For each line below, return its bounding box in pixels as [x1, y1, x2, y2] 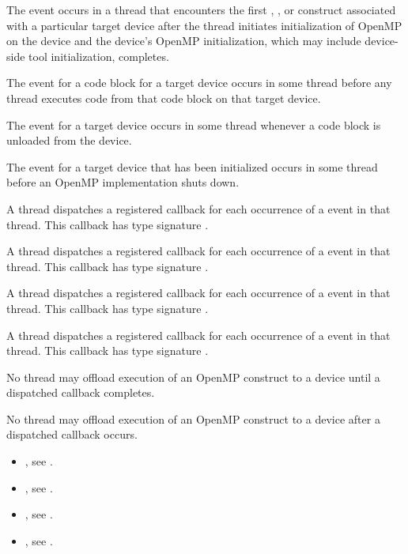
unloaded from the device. [6, 132, 132, 149]
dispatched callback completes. [6, 384, 155, 401]
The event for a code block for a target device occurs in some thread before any [6, 74, 392, 91]
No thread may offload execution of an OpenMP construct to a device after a [6, 410, 380, 427]
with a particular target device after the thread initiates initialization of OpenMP [6, 17, 402, 33]
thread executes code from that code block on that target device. [6, 89, 321, 106]
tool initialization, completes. [28, 47, 169, 64]
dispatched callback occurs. [6, 426, 138, 443]
